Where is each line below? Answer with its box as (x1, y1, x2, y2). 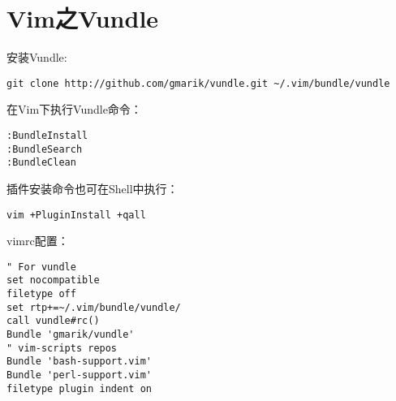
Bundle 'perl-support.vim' (6, 369, 152, 382)
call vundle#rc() (6, 315, 100, 327)
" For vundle (6, 261, 76, 273)
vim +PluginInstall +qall (6, 209, 146, 221)
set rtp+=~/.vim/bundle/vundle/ (6, 301, 181, 313)
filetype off (6, 288, 76, 300)
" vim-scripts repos (6, 342, 118, 354)
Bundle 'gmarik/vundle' (6, 329, 135, 341)
